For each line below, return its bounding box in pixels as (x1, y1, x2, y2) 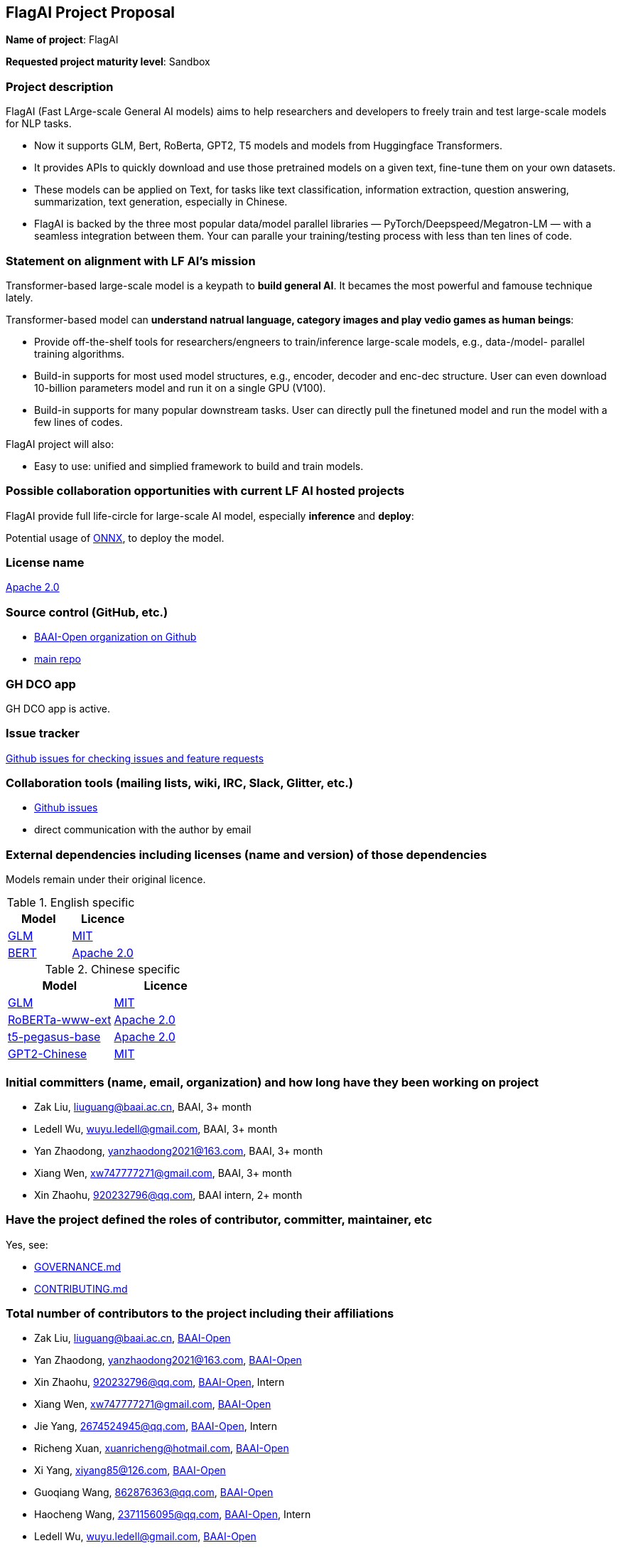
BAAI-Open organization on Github (34, 631, 197, 644)
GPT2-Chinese (8, 1047, 87, 1062)
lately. (6, 291, 33, 304)
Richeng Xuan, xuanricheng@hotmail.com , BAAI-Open (34, 1442, 289, 1455)
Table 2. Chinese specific (45, 962, 180, 977)
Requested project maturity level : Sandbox (6, 55, 210, 68)
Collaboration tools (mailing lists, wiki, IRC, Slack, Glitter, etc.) (6, 776, 353, 791)
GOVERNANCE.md (34, 1260, 121, 1273)
